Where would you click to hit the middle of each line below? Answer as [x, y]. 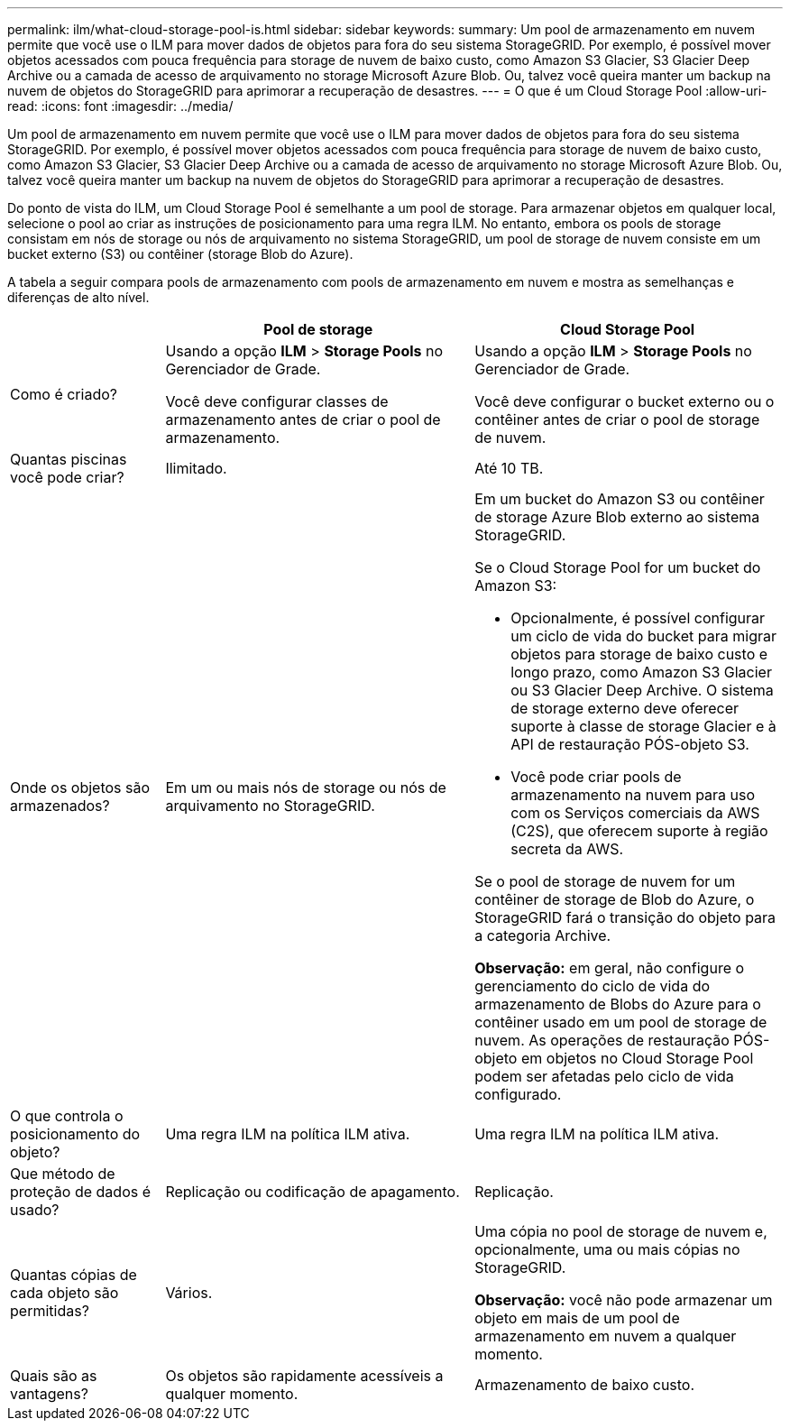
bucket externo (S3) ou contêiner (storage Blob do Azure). [180, 254]
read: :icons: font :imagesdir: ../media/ [120, 106]
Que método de [63, 1174]
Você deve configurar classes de [277, 401]
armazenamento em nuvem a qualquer [606, 1336]
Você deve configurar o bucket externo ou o [625, 401]
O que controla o [67, 1116]
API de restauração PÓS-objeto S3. [630, 744]
